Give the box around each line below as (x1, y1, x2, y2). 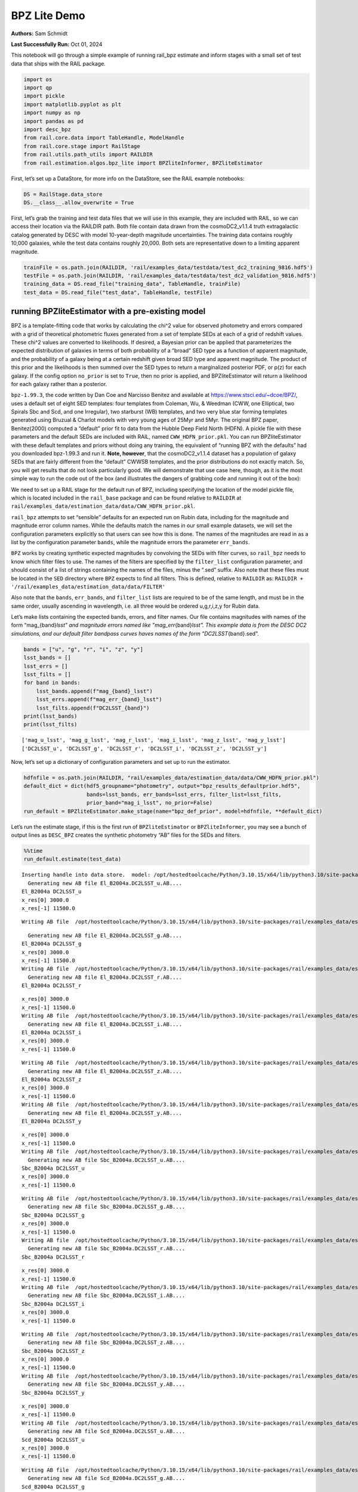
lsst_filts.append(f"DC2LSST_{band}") (36, 704, 150, 711)
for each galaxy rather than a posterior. (11, 380, 107, 387)
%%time (23, 847, 43, 855)
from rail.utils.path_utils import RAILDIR (23, 151, 153, 158)
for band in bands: (23, 679, 81, 686)
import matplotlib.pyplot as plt (23, 101, 122, 107)
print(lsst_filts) (23, 721, 78, 728)
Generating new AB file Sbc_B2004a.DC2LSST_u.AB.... (27, 1157, 186, 1163)
